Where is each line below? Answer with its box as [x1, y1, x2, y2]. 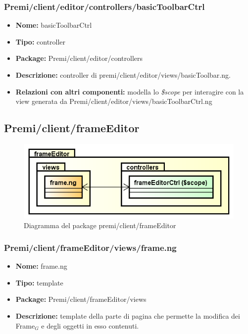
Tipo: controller [15, 36, 66, 47]
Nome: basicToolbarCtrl [15, 20, 92, 30]
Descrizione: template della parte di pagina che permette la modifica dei [15, 311, 240, 321]
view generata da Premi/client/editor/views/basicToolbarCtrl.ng [15, 96, 212, 106]
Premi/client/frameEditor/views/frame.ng [4, 241, 177, 253]
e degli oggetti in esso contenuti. [41, 320, 139, 331]
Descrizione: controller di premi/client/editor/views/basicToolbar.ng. [15, 70, 231, 80]
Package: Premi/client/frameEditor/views [15, 294, 147, 304]
